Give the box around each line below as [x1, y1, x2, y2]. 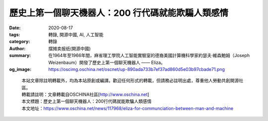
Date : [9, 25, 21, 31]
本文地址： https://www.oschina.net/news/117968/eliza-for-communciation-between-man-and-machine [21, 105, 233, 111]
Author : [9, 45, 26, 52]
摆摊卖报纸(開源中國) [48, 45, 91, 52]
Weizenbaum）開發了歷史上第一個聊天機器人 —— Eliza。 [48, 60, 166, 65]
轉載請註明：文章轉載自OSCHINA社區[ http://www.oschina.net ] [21, 92, 149, 98]
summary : [9, 53, 31, 59]
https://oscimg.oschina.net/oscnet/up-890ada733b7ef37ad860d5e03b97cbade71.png [48, 66, 225, 72]
